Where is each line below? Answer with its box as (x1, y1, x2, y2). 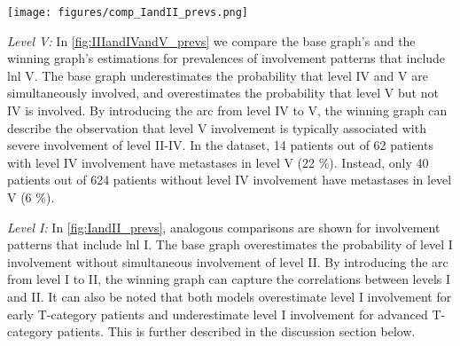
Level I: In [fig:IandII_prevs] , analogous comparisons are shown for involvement (7, 217, 441, 236)
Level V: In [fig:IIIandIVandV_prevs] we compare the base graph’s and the (7, 31, 416, 50)
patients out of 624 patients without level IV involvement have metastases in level (7, 170, 452, 189)
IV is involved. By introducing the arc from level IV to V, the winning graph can (7, 101, 448, 120)
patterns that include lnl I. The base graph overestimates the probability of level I (7, 235, 453, 254)
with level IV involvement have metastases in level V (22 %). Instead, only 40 (7, 153, 429, 171)
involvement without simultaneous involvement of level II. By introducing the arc (7, 252, 448, 271)
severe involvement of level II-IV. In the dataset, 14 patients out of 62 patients (7, 136, 433, 154)
